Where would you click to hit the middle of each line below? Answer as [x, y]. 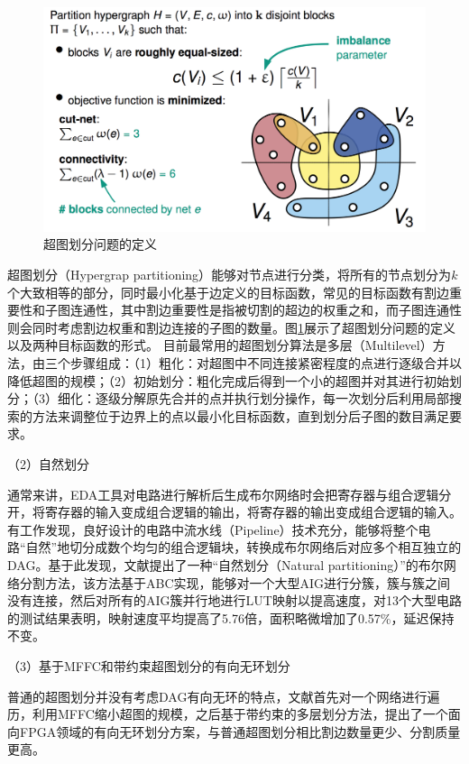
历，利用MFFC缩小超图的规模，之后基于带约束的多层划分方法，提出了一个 [228, 714]
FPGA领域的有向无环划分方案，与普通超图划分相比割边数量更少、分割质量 [240, 731]
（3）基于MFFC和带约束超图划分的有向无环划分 [149, 665]
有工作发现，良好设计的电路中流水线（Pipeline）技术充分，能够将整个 [213, 529]
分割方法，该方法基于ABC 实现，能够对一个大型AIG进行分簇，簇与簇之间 [235, 582]
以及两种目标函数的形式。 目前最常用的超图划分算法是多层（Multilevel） [220, 345]
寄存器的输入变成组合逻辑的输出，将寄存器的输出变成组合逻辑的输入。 [253, 512]
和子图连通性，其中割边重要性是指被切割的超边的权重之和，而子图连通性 [247, 310]
